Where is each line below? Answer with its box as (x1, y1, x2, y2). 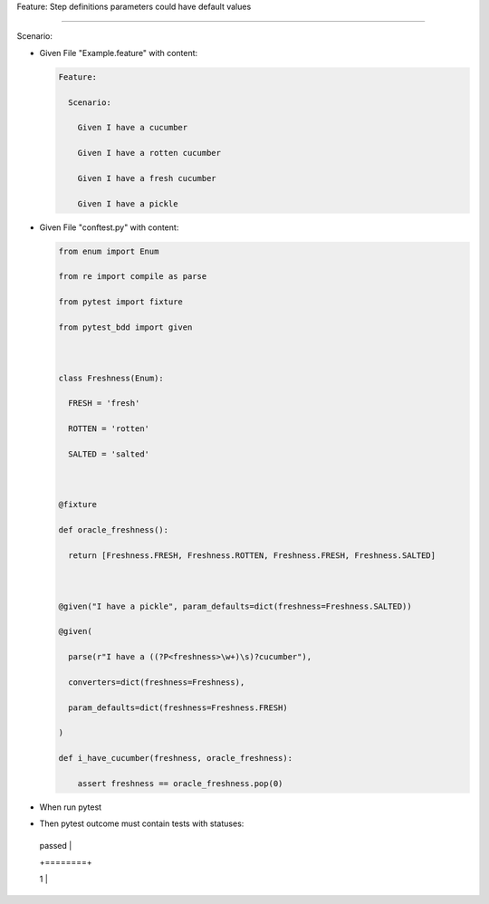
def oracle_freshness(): (58, 525, 169, 535)
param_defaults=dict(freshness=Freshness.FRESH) (68, 702, 289, 713)
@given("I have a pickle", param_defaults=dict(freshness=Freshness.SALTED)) (58, 601, 412, 611)
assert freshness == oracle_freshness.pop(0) (77, 779, 283, 789)
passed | (39, 840, 72, 851)
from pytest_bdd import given (58, 322, 193, 332)
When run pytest (39, 802, 102, 813)
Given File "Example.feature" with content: (39, 47, 198, 58)
